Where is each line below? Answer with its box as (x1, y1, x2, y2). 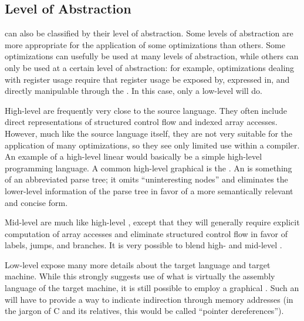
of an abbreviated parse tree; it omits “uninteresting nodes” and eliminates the (5, 173, 288, 185)
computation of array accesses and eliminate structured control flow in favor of (5, 227, 288, 239)
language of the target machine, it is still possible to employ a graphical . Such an (5, 282, 299, 294)
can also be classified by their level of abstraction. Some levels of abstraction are (5, 27, 293, 39)
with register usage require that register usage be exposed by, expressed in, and (5, 73, 290, 85)
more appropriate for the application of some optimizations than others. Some (5, 38, 286, 50)
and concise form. (5, 196, 68, 208)
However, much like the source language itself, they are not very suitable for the (5, 127, 292, 139)
